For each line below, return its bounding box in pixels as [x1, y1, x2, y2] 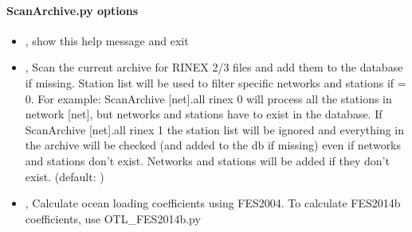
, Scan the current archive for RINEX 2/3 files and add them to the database [25, 59, 403, 75]
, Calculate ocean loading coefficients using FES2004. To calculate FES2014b [25, 195, 401, 211]
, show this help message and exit [25, 32, 189, 48]
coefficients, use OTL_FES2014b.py [25, 210, 201, 226]
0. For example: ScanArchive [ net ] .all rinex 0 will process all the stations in [25, 90, 392, 106]
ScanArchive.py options [6, 2, 139, 18]
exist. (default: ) [25, 168, 104, 184]
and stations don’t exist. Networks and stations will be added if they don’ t [25, 152, 390, 168]
